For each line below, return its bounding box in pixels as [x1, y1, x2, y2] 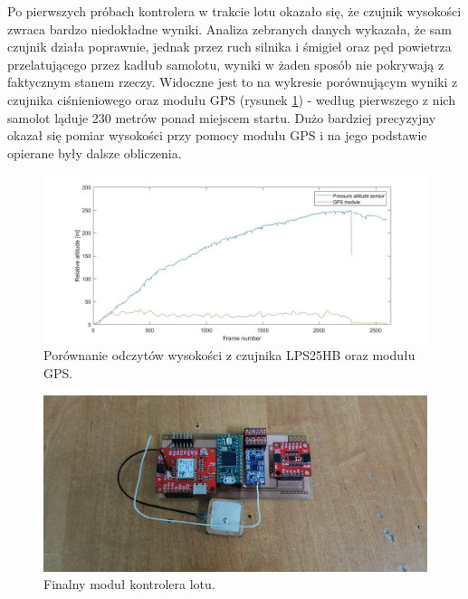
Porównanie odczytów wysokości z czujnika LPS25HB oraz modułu [43, 346, 415, 365]
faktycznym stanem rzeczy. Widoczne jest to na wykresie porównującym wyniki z [7, 72, 458, 91]
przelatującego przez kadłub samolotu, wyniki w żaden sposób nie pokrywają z [7, 54, 444, 73]
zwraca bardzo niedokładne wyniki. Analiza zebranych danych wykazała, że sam [7, 19, 453, 38]
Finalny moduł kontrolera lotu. [43, 575, 215, 594]
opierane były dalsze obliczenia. [7, 143, 182, 162]
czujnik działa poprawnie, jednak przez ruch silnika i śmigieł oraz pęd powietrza [7, 37, 452, 56]
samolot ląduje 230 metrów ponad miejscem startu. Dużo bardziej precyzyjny [7, 108, 436, 127]
